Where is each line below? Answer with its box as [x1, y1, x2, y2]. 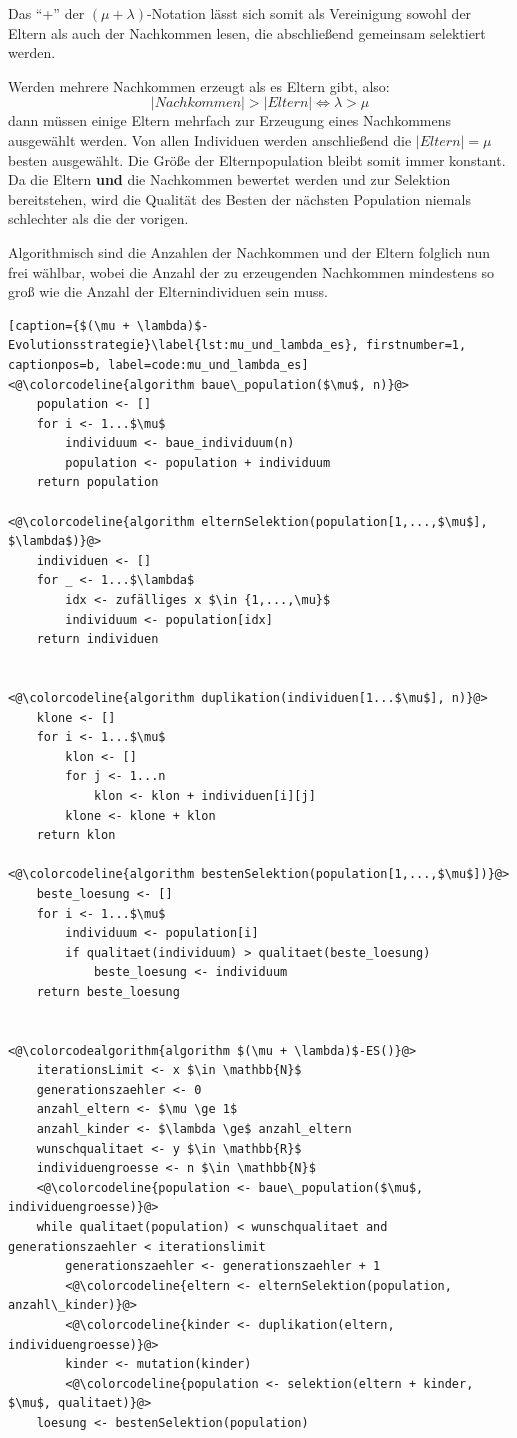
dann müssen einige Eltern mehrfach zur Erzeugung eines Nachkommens [8, 110, 452, 131]
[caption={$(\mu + [8, 318, 130, 333]
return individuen [36, 632, 159, 647]
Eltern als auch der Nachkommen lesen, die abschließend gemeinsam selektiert [8, 22, 486, 43]
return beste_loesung [36, 984, 180, 999]
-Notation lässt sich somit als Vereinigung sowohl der [147, 3, 472, 23]
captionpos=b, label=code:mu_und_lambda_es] [8, 357, 309, 372]
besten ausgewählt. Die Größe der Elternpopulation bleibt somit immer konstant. [8, 149, 506, 170]
